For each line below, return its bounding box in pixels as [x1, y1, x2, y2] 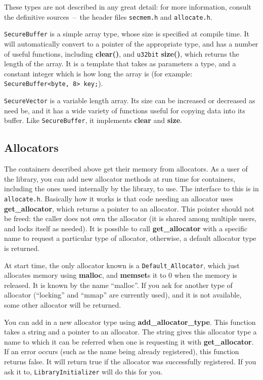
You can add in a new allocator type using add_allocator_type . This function [4, 316, 256, 327]
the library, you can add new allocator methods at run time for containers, [4, 173, 235, 184]
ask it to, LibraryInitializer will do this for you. [4, 366, 163, 376]
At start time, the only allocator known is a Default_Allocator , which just [4, 260, 240, 270]
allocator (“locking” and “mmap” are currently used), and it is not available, [4, 289, 242, 300]
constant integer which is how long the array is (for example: [4, 68, 193, 78]
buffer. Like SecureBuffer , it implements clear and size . [4, 115, 182, 125]
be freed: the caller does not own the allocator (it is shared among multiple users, [4, 213, 257, 224]
